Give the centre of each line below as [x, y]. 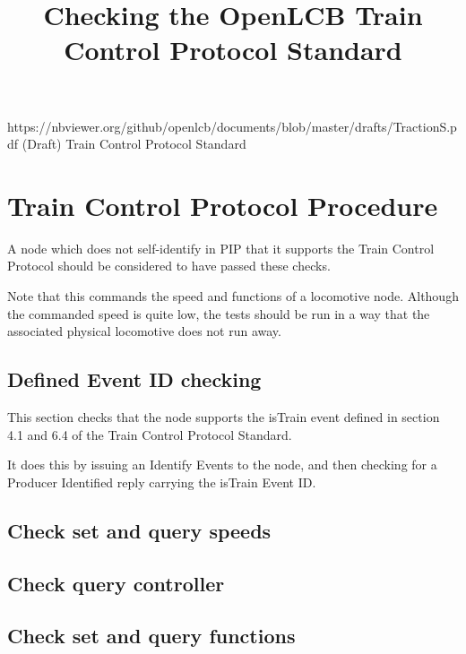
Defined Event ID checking [134, 379]
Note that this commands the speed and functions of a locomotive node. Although [233, 296]
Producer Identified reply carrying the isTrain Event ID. [162, 482]
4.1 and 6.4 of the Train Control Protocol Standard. [150, 434]
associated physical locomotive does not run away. [144, 331]
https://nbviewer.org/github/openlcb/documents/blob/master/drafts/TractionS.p [232, 126]
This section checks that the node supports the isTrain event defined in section [224, 417]
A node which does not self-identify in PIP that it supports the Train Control [221, 248]
